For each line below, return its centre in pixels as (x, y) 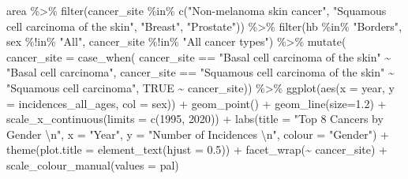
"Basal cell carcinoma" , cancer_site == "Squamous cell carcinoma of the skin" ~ (200, 72)
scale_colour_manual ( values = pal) (93, 164)
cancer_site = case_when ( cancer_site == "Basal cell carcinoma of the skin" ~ (199, 56)
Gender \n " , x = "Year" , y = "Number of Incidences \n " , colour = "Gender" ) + (198, 134)
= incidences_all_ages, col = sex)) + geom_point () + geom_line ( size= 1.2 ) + (197, 103)
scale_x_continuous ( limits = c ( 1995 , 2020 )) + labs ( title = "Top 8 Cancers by (195, 119)
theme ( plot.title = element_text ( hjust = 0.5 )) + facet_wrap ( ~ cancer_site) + (197, 149)
